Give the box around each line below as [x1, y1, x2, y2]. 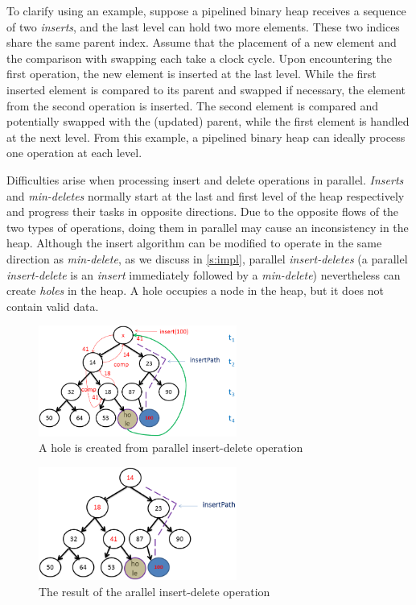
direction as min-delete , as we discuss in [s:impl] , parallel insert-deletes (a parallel [6, 250, 408, 267]
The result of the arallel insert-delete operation [39, 582, 270, 599]
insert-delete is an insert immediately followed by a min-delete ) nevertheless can [6, 266, 401, 283]
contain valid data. [6, 297, 99, 314]
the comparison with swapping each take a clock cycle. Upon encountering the [6, 49, 392, 66]
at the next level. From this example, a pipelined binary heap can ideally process [6, 128, 406, 145]
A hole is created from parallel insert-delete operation [39, 439, 303, 456]
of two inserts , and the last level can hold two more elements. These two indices [6, 18, 400, 35]
